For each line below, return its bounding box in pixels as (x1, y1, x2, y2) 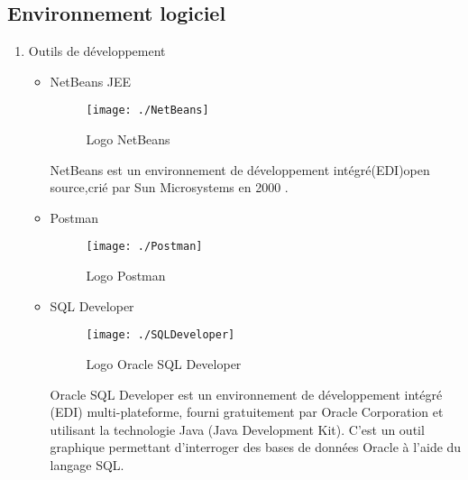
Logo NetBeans (86, 130, 170, 149)
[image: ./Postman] (86, 240, 203, 254)
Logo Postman (86, 266, 166, 285)
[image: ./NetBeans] (86, 104, 209, 117)
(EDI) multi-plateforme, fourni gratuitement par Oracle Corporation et (50, 402, 444, 421)
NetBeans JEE (50, 71, 132, 90)
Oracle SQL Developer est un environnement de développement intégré (50, 384, 443, 403)
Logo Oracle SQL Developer (86, 354, 242, 373)
